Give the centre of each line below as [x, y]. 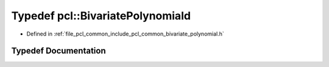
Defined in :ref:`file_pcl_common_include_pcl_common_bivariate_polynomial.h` [126, 34]
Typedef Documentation [58, 51]
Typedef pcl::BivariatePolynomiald [101, 16]
